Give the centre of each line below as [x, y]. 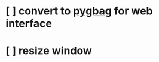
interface [29, 24]
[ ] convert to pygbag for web [79, 11]
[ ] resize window [49, 51]
